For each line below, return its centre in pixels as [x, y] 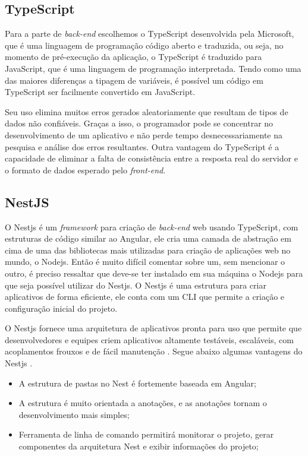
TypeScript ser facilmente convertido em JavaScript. [100, 92]
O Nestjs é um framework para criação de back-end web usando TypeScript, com [152, 227]
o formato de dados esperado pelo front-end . [85, 170]
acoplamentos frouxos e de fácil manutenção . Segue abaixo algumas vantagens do [154, 351]
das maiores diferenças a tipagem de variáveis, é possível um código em [134, 80]
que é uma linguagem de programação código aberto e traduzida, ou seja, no [144, 45]
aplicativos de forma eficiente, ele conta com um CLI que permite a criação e [145, 297]
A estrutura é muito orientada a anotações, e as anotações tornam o [143, 403]
